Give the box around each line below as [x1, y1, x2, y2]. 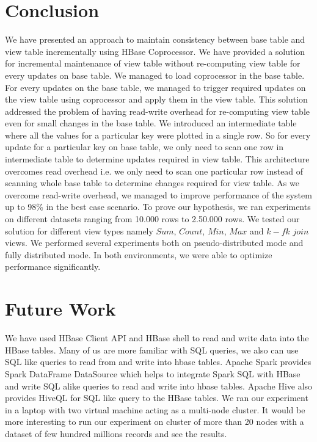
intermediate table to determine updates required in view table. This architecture [5, 153, 310, 165]
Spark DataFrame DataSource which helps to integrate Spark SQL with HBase [5, 367, 301, 380]
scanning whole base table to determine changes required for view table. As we [5, 176, 299, 189]
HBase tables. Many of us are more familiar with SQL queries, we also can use [5, 343, 299, 356]
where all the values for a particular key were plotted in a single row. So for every [5, 128, 311, 141]
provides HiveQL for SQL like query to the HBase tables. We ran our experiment [5, 391, 308, 404]
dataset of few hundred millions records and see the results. [5, 427, 227, 440]
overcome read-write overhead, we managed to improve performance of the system [5, 188, 312, 201]
